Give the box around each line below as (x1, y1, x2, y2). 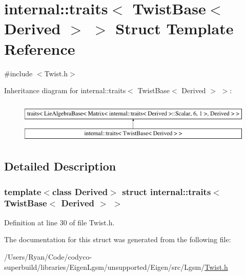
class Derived (52, 185, 108, 198)
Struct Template (115, 18, 234, 39)
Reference (4, 38, 75, 59)
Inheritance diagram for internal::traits (4, 85, 126, 96)
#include (4, 68, 33, 78)
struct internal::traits (122, 185, 211, 198)
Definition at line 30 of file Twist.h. (4, 217, 115, 227)
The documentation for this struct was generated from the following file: (4, 234, 231, 245)
